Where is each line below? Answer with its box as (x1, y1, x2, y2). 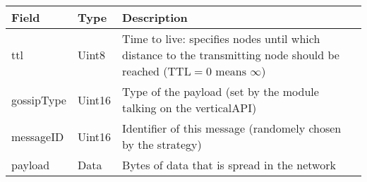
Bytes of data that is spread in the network (122, 157, 336, 173)
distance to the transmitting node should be (122, 47, 339, 63)
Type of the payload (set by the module (122, 83, 319, 99)
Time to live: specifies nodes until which (122, 30, 320, 47)
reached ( (122, 63, 168, 79)
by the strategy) (122, 136, 202, 152)
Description (122, 9, 188, 25)
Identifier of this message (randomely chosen (122, 120, 342, 136)
